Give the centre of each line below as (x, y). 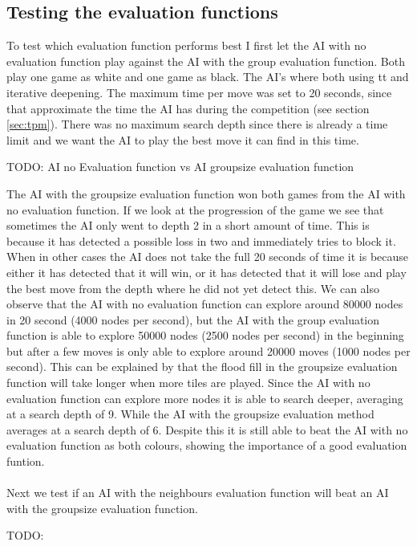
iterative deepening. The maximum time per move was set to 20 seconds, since (199, 92)
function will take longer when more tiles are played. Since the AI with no (188, 383)
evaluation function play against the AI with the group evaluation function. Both (206, 61)
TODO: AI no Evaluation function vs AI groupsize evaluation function (180, 167)
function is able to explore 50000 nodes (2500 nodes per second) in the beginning (205, 335)
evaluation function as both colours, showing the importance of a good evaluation (207, 445)
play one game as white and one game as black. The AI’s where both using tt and (208, 77)
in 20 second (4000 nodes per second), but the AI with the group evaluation (193, 319)
